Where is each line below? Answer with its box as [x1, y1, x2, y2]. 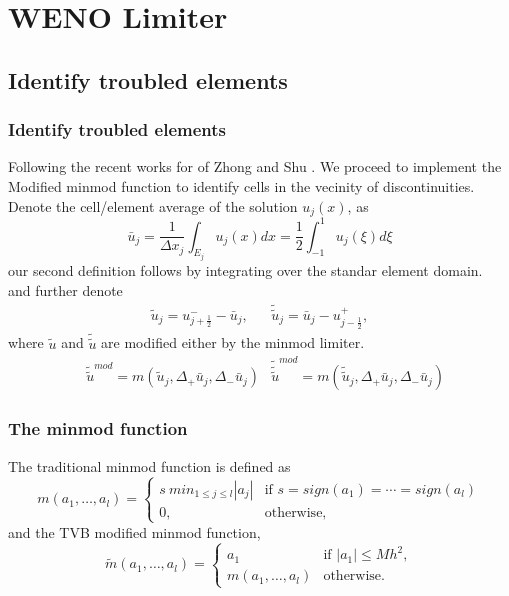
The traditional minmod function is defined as [8, 455, 291, 476]
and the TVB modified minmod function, [8, 521, 261, 542]
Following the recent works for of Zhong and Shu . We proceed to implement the [8, 156, 502, 177]
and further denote [8, 279, 123, 300]
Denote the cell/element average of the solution [8, 195, 298, 216]
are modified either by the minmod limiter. [101, 332, 365, 353]
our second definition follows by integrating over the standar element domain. [8, 259, 483, 280]
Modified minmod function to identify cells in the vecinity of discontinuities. [8, 175, 475, 196]
